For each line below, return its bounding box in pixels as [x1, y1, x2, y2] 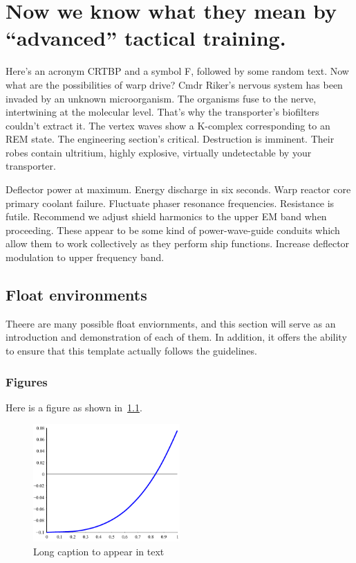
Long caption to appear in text [33, 544, 165, 558]
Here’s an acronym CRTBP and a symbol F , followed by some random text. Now [6, 64, 349, 78]
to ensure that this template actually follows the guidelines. [6, 343, 257, 358]
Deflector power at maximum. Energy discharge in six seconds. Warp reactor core [6, 182, 351, 197]
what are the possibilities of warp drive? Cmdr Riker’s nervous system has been [6, 77, 343, 91]
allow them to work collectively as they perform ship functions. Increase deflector [6, 236, 350, 251]
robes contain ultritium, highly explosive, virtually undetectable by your [6, 145, 312, 159]
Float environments [6, 284, 147, 305]
